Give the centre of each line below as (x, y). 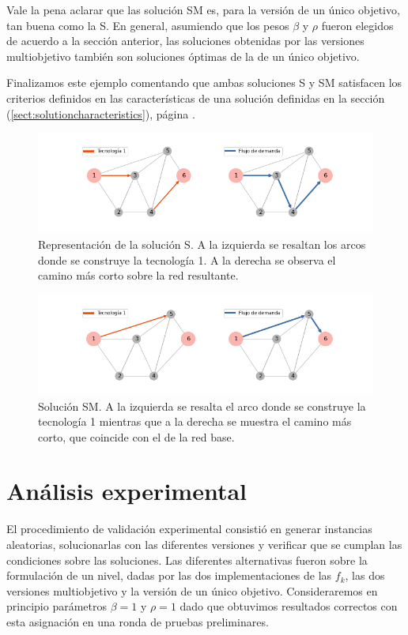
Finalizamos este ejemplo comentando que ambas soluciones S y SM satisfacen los (204, 83)
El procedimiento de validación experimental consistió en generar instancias (189, 529)
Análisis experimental (127, 491)
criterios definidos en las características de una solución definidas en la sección (196, 98)
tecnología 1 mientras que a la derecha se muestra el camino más (195, 421)
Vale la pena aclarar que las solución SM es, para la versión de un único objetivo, (203, 9)
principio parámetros (57, 606)
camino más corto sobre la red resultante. (138, 275)
